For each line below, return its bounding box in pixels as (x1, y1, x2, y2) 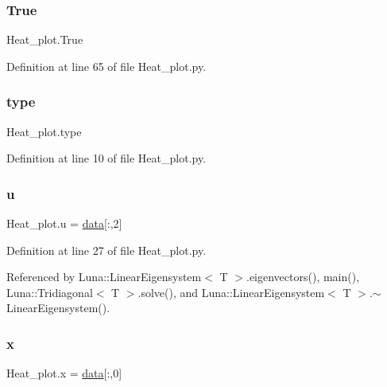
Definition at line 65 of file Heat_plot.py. (6, 57, 207, 74)
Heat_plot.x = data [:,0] (6, 365, 122, 381)
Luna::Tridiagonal (6, 283, 93, 300)
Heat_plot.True (6, 31, 83, 48)
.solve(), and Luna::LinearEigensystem (137, 283, 325, 300)
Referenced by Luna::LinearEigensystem (6, 268, 202, 285)
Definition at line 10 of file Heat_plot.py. (6, 150, 207, 166)
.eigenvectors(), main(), (246, 268, 360, 285)
